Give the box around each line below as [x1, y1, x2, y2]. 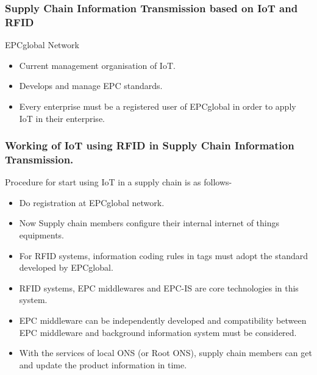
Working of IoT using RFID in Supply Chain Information [5, 138, 294, 153]
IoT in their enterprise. [19, 112, 105, 124]
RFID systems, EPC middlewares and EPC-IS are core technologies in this [19, 281, 299, 294]
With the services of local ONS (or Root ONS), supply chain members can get [19, 346, 312, 359]
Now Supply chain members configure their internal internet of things [19, 216, 280, 229]
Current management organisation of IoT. [19, 59, 176, 71]
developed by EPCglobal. [19, 261, 113, 274]
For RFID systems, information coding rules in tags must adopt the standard [19, 249, 308, 262]
